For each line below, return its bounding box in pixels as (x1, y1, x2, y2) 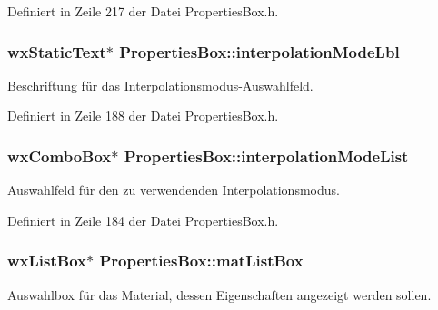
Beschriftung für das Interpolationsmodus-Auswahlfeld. (7, 75, 314, 94)
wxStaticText (7, 40, 106, 63)
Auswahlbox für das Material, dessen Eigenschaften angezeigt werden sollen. (7, 285, 432, 304)
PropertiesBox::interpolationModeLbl (119, 40, 400, 63)
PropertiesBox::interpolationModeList (124, 144, 409, 167)
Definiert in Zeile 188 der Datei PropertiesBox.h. (7, 106, 279, 125)
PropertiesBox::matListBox (99, 249, 304, 272)
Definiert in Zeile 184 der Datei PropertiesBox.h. (7, 210, 279, 229)
